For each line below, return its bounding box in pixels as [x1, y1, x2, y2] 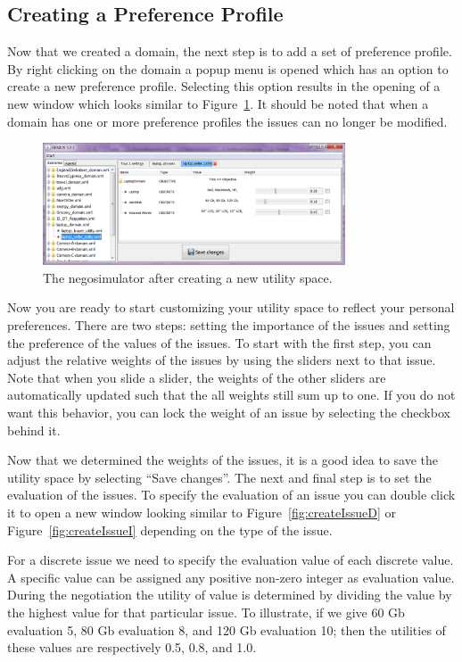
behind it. [7, 420, 61, 439]
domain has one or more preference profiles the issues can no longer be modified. [7, 112, 448, 130]
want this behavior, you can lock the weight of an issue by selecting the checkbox [7, 403, 450, 422]
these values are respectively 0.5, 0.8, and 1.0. [7, 638, 257, 657]
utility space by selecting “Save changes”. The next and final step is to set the [7, 468, 432, 486]
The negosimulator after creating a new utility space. [43, 268, 333, 286]
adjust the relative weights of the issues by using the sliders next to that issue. [7, 351, 436, 369]
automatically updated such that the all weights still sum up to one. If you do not [7, 385, 456, 404]
